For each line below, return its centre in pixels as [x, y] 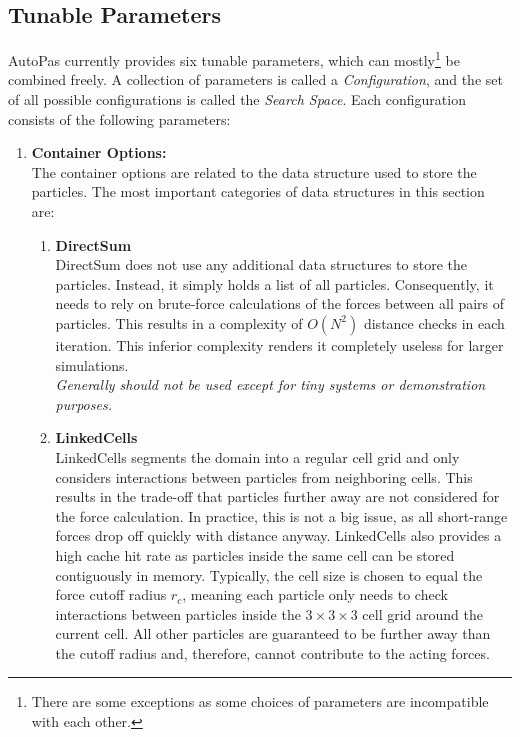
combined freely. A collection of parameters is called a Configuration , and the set [255, 79]
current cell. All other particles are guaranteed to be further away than [273, 633]
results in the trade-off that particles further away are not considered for [277, 496]
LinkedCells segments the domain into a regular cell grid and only [257, 456]
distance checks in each [434, 322]
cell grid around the [423, 613]
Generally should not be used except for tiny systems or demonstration [270, 384]
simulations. [92, 364]
